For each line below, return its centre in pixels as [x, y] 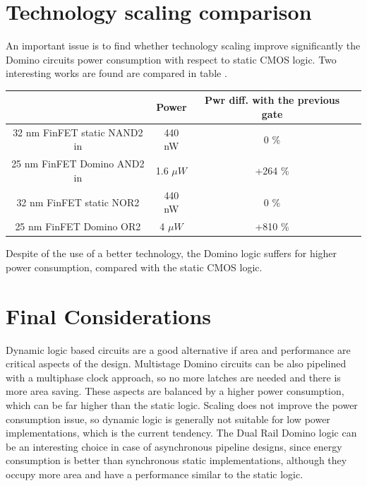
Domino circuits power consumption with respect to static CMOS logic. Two [171, 59]
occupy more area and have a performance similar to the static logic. [155, 474]
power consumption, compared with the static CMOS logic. [134, 267]
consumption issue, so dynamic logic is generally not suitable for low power [168, 419]
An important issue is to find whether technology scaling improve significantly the [183, 46]
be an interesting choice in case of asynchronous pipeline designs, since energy [174, 446]
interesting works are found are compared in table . [116, 73]
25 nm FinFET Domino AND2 [78, 164]
